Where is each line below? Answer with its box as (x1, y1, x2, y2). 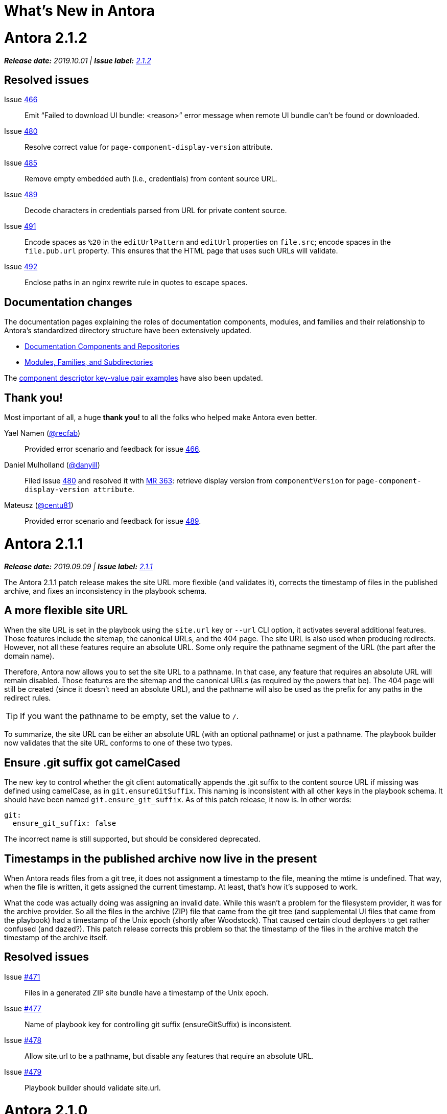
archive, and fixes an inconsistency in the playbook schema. (4, 586, 207, 595)
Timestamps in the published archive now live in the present (4, 852, 317, 865)
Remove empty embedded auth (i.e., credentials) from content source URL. (25, 174, 277, 183)
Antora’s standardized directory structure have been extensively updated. (4, 326, 251, 335)
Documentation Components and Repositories (25, 342, 180, 351)
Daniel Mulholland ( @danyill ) (4, 460, 100, 470)
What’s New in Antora (4, 2, 155, 19)
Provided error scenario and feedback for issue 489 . (25, 517, 201, 526)
